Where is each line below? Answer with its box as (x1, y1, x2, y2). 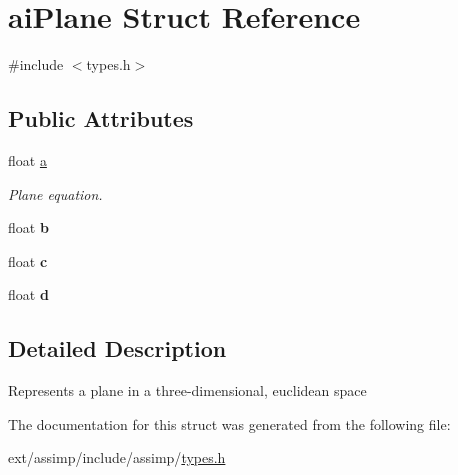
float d (8, 284, 49, 305)
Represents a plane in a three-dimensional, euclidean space (8, 380, 367, 401)
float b (8, 217, 49, 238)
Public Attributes (8, 103, 194, 134)
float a (8, 149, 47, 170)
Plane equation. (8, 183, 103, 204)
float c (8, 250, 48, 271)
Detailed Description (8, 333, 227, 364)
